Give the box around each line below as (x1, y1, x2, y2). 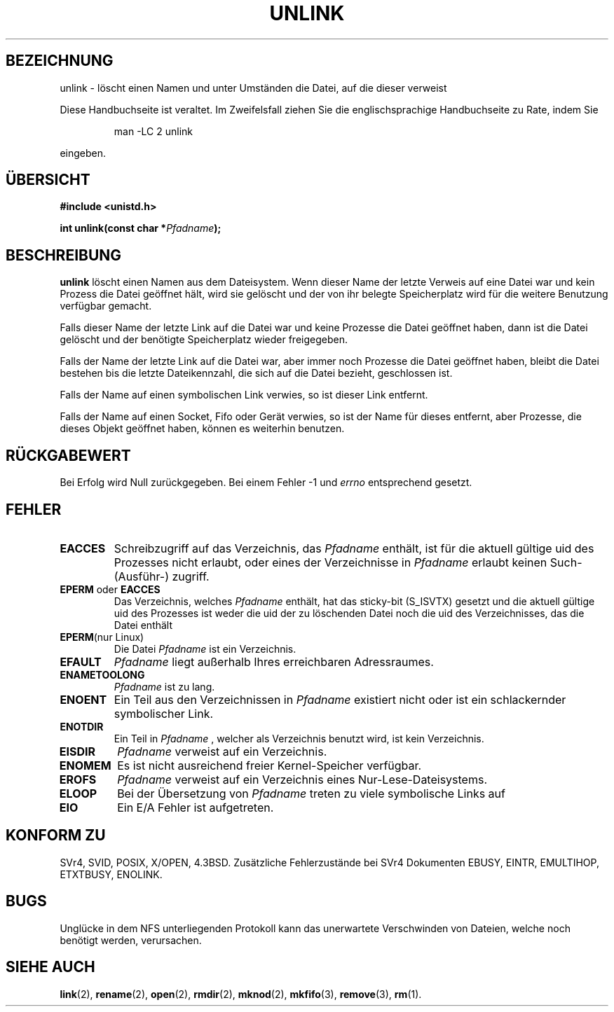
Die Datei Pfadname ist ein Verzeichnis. (114, 642, 296, 655)
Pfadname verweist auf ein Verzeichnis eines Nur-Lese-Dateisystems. (117, 772, 488, 786)
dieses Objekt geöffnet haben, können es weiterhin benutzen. (60, 422, 345, 435)
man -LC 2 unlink (114, 125, 193, 137)
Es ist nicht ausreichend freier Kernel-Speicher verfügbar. (117, 758, 422, 772)
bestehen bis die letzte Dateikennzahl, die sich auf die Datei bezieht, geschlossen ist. (60, 367, 453, 380)
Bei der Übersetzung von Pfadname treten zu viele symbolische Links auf (117, 786, 505, 800)
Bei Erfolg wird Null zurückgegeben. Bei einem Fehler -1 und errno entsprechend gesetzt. (60, 476, 472, 489)
